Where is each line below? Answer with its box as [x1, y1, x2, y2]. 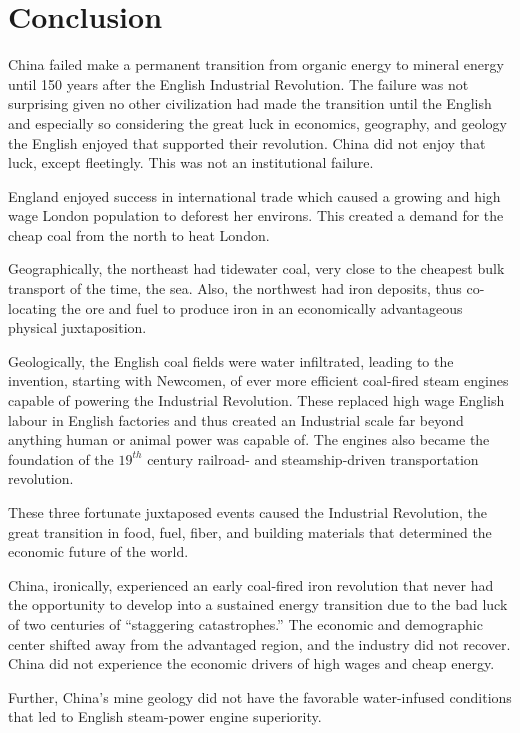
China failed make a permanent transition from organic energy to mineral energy [8, 54, 504, 75]
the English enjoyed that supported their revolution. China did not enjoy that [8, 132, 486, 153]
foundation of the [8, 448, 114, 469]
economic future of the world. [8, 541, 189, 562]
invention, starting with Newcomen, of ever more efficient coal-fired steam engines [8, 370, 509, 391]
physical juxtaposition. [8, 317, 147, 338]
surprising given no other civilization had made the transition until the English [8, 93, 492, 114]
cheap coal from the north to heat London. [8, 224, 270, 245]
